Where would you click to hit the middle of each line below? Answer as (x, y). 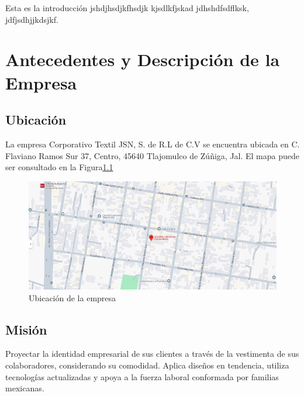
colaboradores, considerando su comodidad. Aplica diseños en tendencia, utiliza (147, 365)
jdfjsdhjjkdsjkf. (32, 19)
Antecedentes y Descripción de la (143, 59)
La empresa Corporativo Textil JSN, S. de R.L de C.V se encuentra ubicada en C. (153, 144)
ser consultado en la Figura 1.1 (59, 167)
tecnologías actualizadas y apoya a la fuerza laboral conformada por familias (142, 376)
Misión (26, 329)
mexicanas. (25, 388)
